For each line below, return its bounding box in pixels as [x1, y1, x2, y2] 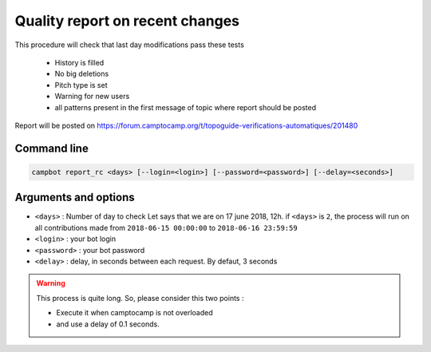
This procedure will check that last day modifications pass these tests [14, 40, 245, 49]
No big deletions [54, 69, 109, 79]
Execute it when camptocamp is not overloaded [56, 308, 213, 318]
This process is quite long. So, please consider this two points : [36, 293, 244, 303]
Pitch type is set [54, 80, 108, 89]
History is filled [54, 57, 105, 67]
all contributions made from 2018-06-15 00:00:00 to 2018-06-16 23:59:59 [34, 223, 299, 232]
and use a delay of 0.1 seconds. [56, 319, 160, 329]
